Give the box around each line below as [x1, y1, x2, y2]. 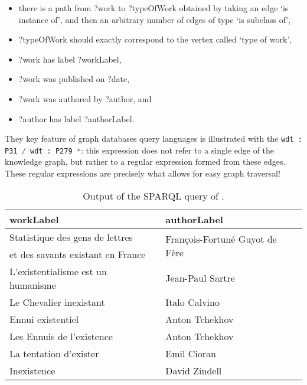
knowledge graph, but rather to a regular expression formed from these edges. [5, 155, 286, 168]
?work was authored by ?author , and [18, 92, 152, 105]
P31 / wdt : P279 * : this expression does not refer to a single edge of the [5, 143, 275, 156]
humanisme [9, 278, 56, 292]
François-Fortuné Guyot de [165, 231, 277, 246]
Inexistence [9, 363, 55, 377]
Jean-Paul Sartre [165, 271, 235, 285]
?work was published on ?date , [18, 73, 130, 85]
